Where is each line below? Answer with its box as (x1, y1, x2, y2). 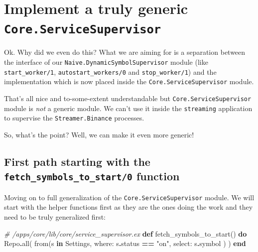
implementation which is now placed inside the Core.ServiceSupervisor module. (4, 76, 254, 87)
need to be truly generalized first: (4, 211, 106, 222)
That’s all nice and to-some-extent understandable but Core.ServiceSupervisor (4, 93, 252, 103)
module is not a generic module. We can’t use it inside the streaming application (4, 103, 253, 113)
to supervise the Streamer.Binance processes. (4, 113, 144, 123)
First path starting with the (4, 153, 150, 169)
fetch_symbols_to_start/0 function (4, 168, 180, 184)
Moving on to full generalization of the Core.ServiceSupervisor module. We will (4, 192, 255, 202)
